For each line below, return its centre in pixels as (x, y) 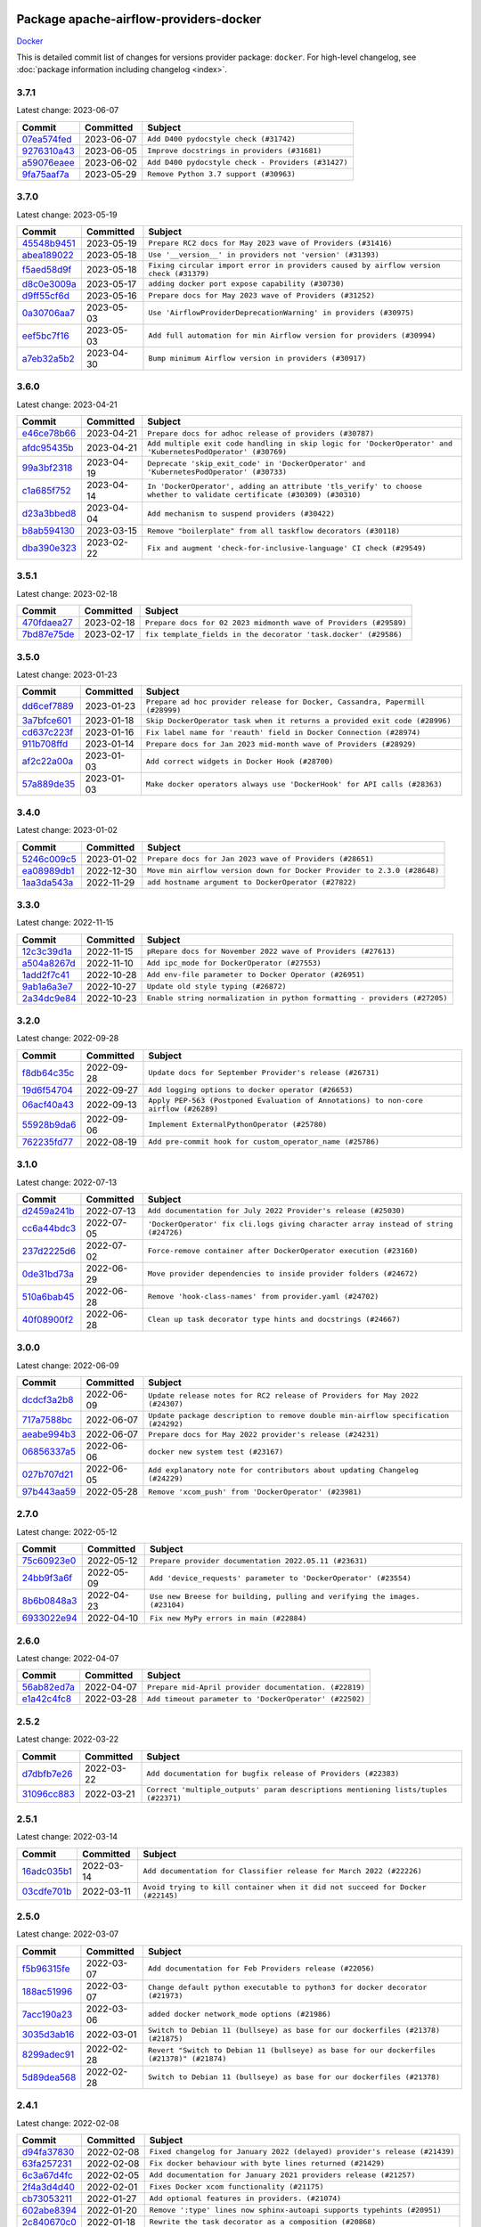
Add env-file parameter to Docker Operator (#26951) (256, 975)
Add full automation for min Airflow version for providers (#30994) (292, 335)
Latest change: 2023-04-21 (67, 404)
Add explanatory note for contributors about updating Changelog (283, 1470)
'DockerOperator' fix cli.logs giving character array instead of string (300, 1224)
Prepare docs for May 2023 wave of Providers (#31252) (262, 295)
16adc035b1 (47, 1871)
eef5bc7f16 (46, 336)
